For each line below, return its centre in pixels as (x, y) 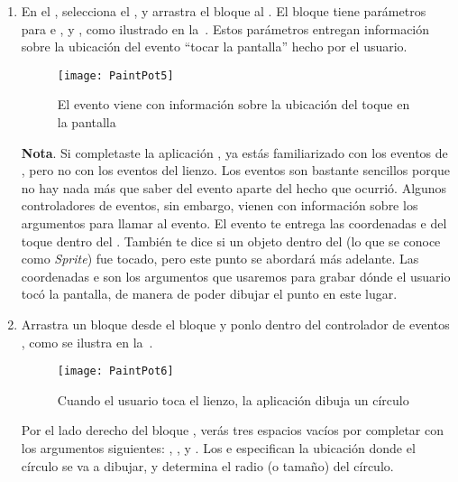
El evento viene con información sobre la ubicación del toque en (234, 104)
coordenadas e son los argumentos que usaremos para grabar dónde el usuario (236, 276)
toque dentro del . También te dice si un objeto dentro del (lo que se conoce (231, 241)
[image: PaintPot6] (115, 371)
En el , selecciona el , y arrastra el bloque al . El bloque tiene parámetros (224, 11)
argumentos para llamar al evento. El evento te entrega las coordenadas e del (234, 223)
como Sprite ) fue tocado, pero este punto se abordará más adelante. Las (220, 259)
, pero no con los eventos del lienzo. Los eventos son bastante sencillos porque (236, 170)
